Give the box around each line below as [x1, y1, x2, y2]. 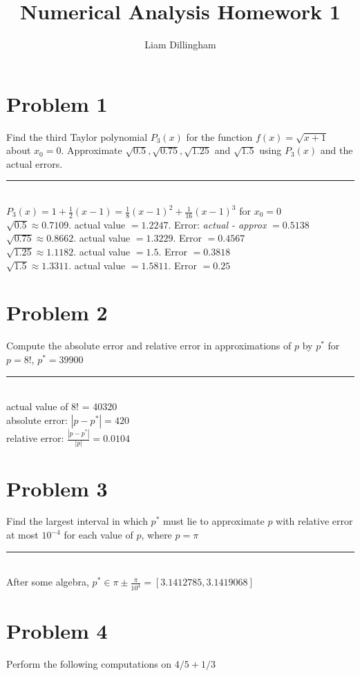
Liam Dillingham [144, 37, 216, 52]
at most [6, 528, 39, 542]
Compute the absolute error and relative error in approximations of [6, 338, 292, 353]
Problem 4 [6, 617, 108, 645]
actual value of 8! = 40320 [6, 399, 117, 414]
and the [320, 143, 353, 157]
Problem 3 [6, 474, 108, 502]
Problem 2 [6, 298, 108, 327]
